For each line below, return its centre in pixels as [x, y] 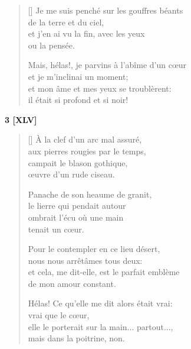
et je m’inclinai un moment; [78, 76]
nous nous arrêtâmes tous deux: [85, 260]
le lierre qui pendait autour [77, 206]
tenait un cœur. [56, 229]
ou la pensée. [51, 45]
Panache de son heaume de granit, [90, 194]
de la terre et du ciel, [66, 22]
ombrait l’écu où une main [76, 217]
